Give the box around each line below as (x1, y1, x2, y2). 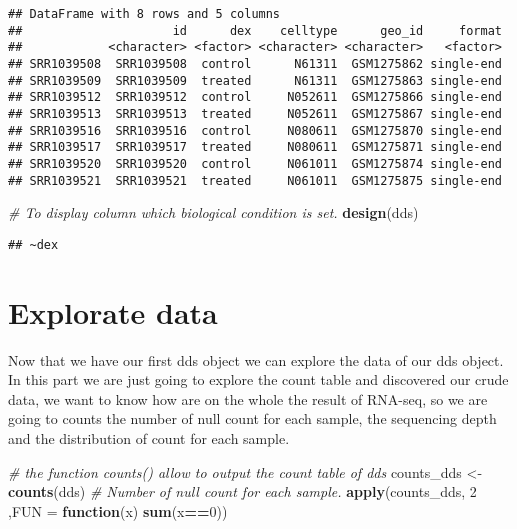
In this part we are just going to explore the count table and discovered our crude (8, 369, 509, 390)
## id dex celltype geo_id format (8, 23, 502, 38)
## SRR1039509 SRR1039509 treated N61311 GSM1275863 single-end (8, 73, 502, 88)
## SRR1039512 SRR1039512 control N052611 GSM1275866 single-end (8, 90, 502, 105)
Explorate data (8, 291, 218, 332)
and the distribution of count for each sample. (8, 427, 290, 448)
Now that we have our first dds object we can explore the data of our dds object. (8, 349, 504, 370)
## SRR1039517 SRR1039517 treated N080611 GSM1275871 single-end (8, 140, 502, 155)
